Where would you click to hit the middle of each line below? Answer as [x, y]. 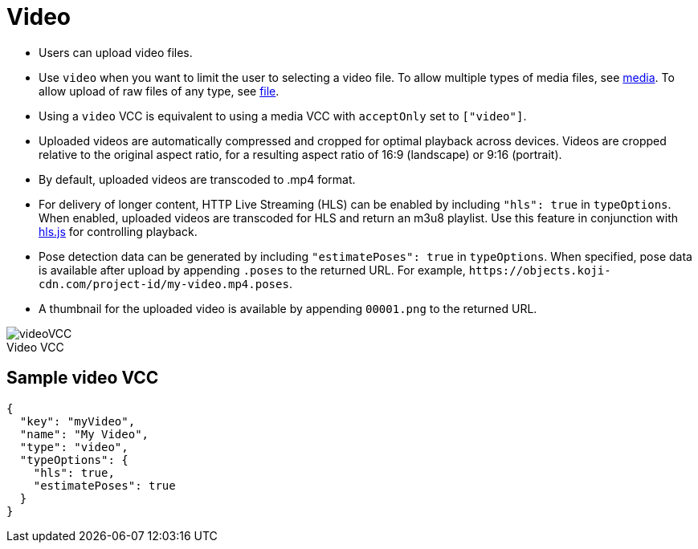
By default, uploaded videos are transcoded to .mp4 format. [197, 179]
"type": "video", [74, 447]
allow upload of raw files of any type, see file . [159, 91]
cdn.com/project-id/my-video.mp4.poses [164, 284]
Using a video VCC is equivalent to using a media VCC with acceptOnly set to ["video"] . [283, 116]
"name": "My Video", [84, 434]
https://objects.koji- [540, 270]
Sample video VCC [83, 378]
